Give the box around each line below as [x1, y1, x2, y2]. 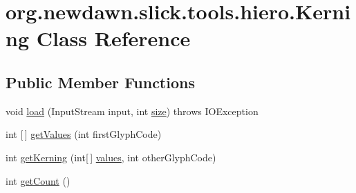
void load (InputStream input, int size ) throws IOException [6, 103, 259, 118]
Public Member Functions [6, 71, 195, 92]
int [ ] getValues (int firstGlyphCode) [6, 127, 162, 141]
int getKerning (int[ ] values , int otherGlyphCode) [6, 150, 216, 164]
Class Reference [36, 24, 191, 52]
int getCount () [6, 173, 71, 187]
